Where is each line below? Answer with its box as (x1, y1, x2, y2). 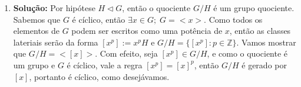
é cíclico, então (72, 13, 125, 25)
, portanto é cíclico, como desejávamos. (29, 70, 170, 82)
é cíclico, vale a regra (67, 58, 143, 71)
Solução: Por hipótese (13, 2, 95, 13)
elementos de (13, 25, 60, 37)
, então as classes (229, 25, 291, 37)
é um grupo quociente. (213, 2, 295, 13)
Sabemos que (13, 13, 61, 25)
